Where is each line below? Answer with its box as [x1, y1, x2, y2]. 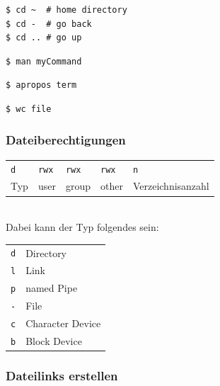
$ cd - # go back [6, 18, 92, 29]
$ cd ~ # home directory [6, 5, 127, 15]
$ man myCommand [6, 56, 82, 67]
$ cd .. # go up [6, 33, 82, 43]
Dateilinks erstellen [6, 367, 118, 385]
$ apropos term [6, 80, 77, 91]
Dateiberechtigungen [6, 131, 126, 149]
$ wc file [6, 103, 52, 114]
